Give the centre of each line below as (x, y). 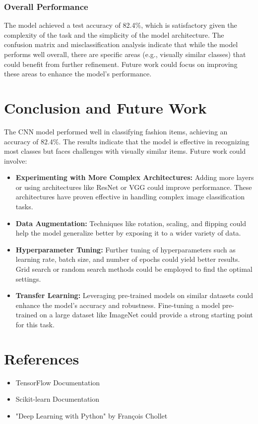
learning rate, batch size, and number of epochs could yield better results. (128, 259)
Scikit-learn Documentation (58, 399)
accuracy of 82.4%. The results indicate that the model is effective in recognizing (127, 141)
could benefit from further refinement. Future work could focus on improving (121, 64)
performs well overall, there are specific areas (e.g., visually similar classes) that (125, 54)
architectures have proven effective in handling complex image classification (130, 197)
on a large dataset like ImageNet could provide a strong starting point (146, 315)
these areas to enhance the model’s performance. (78, 74)
